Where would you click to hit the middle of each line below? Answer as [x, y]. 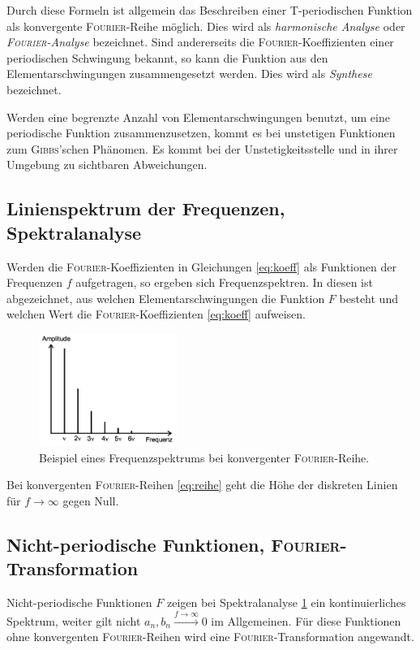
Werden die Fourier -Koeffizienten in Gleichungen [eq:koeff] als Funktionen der [201, 266]
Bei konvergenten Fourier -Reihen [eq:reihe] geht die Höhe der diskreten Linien [202, 485]
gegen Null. [91, 501]
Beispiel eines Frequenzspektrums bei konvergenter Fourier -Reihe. [204, 457]
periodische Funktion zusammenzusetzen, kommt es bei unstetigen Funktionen [201, 133]
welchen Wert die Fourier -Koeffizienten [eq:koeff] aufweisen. [156, 314]
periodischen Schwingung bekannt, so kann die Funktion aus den [167, 57]
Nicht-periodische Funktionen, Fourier [174, 545]
